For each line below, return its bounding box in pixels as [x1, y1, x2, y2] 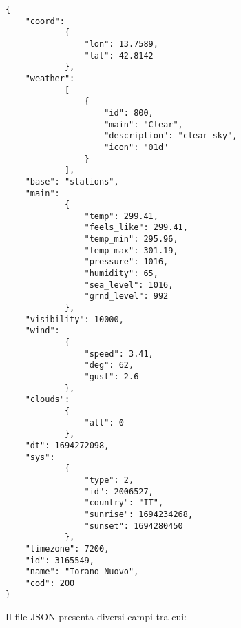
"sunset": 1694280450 [84, 521, 183, 531]
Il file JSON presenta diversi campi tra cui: [6, 609, 187, 624]
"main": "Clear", [104, 119, 183, 129]
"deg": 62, [84, 360, 134, 370]
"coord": [25, 16, 65, 26]
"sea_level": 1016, [84, 280, 174, 290]
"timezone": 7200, [25, 543, 109, 554]
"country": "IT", [84, 498, 164, 508]
